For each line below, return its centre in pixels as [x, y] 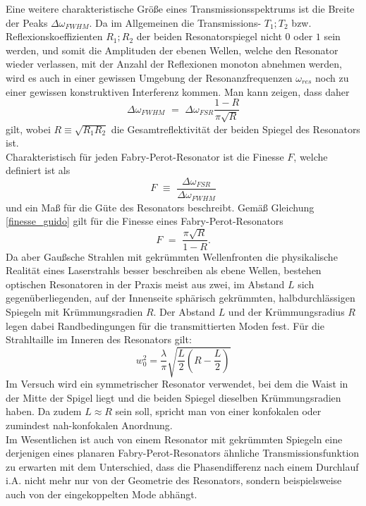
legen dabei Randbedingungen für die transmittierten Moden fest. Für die [165, 325]
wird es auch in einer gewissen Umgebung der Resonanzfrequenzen [149, 77]
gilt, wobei [28, 129]
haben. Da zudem [44, 411]
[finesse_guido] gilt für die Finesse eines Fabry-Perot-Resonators [145, 221]
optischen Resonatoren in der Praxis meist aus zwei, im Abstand [145, 284]
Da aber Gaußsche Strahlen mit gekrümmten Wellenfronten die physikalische [172, 256]
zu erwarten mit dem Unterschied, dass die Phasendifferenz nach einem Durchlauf [182, 466]
